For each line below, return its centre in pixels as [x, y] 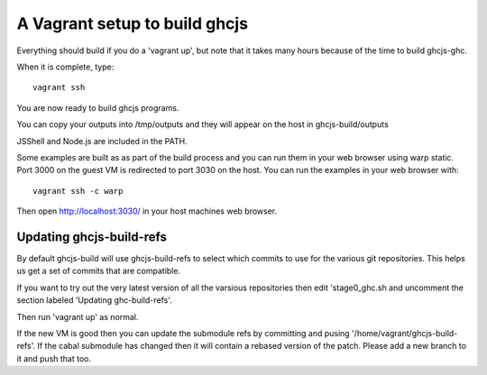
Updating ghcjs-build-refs [92, 237]
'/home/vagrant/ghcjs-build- [405, 333]
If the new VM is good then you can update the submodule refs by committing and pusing [184, 333]
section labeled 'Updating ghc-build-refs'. [95, 300]
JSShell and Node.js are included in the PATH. [102, 141]
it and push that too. [54, 358]
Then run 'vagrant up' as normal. [78, 316]
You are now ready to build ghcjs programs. [98, 107]
